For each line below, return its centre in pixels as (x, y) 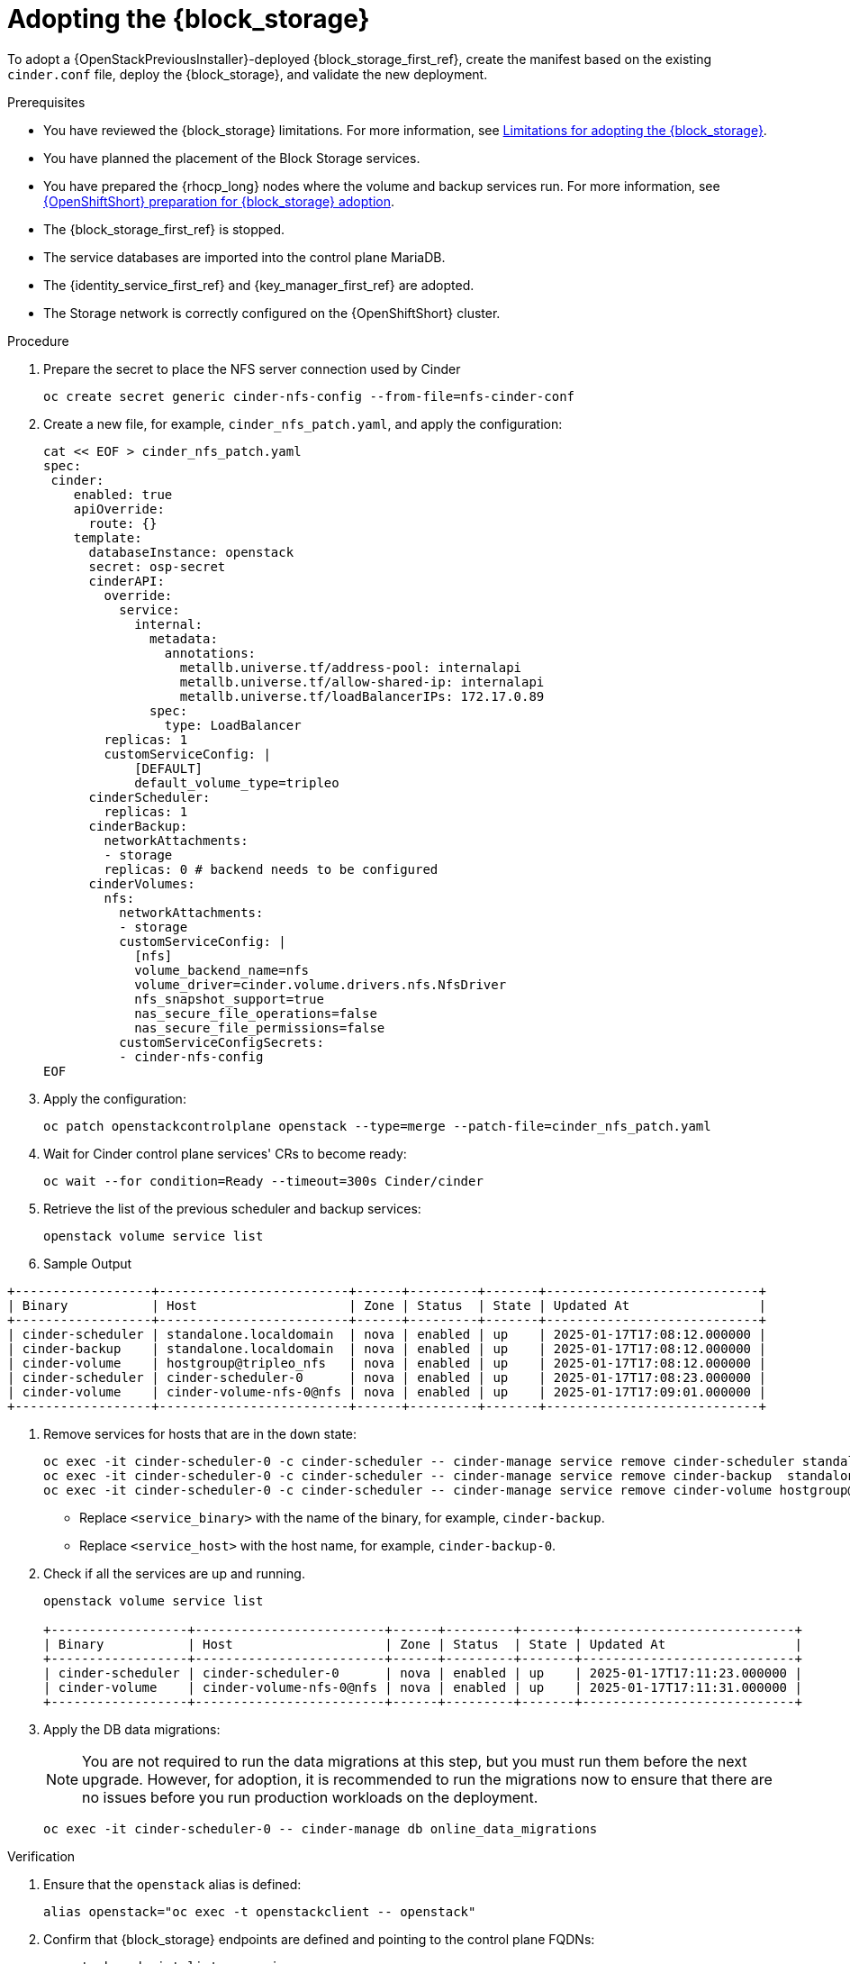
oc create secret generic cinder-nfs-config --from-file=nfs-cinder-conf (309, 396)
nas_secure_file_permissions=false (260, 1027)
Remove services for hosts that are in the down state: (200, 1433)
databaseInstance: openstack (191, 552)
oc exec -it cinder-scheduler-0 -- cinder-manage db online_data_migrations (321, 1828)
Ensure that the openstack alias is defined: (172, 1884)
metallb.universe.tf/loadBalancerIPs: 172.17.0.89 (362, 696)
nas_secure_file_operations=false (256, 1013)
